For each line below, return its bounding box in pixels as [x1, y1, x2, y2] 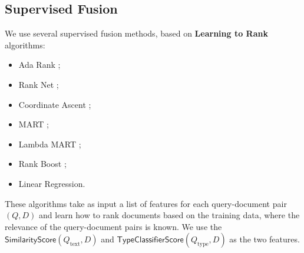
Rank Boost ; [18, 157, 67, 170]
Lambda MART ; [18, 137, 81, 150]
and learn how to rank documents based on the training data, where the [39, 209, 300, 221]
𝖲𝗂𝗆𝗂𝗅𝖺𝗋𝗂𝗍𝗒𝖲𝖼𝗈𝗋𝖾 [5, 236, 57, 245]
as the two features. [229, 233, 300, 245]
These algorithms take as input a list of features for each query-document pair [5, 197, 287, 209]
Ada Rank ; [18, 58, 61, 71]
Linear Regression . [18, 177, 85, 189]
